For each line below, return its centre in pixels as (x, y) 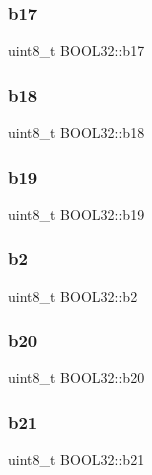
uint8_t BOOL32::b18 (76, 132)
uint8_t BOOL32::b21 (76, 459)
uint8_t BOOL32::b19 (76, 213)
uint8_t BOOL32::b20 (76, 377)
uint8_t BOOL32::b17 (76, 50)
